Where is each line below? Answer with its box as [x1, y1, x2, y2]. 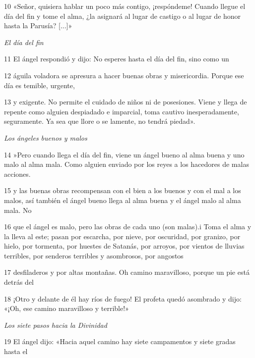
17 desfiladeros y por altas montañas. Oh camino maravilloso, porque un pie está [4, 267, 250, 277]
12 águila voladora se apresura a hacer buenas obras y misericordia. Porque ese [4, 70, 244, 80]
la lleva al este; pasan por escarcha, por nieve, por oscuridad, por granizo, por [4, 231, 241, 241]
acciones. [4, 168, 31, 179]
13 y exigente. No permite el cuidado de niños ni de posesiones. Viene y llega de [4, 97, 247, 107]
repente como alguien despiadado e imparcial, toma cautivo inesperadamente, [4, 106, 239, 116]
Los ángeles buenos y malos [4, 132, 87, 143]
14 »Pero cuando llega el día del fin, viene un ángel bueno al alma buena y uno [4, 149, 245, 159]
